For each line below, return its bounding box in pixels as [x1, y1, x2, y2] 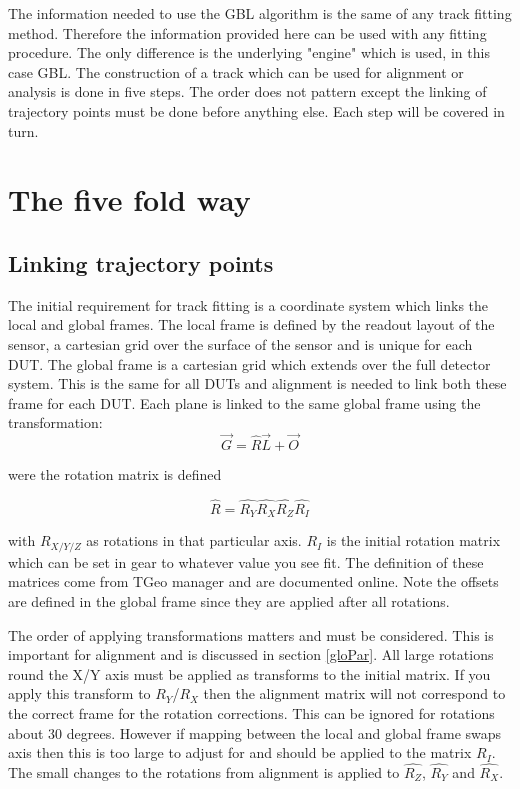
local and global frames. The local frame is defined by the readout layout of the [8, 314, 495, 335]
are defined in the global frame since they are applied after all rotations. [8, 591, 450, 612]
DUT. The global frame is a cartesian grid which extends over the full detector [8, 353, 491, 374]
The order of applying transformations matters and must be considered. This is [8, 624, 494, 645]
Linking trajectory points [8, 247, 274, 278]
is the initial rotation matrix [326, 530, 501, 551]
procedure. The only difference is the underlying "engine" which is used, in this [8, 42, 490, 63]
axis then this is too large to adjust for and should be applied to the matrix [8, 742, 472, 763]
